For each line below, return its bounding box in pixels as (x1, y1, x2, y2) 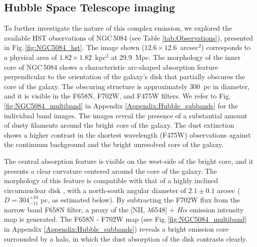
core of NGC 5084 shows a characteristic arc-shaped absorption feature (4, 61, 218, 72)
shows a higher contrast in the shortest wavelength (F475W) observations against (4, 129, 251, 140)
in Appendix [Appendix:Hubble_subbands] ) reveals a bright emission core (4, 224, 229, 234)
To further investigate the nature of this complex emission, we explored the (4, 23, 232, 33)
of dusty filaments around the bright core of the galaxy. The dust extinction (4, 120, 234, 130)
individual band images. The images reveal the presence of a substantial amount (4, 110, 248, 120)
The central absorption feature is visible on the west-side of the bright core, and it (4, 155, 254, 166)
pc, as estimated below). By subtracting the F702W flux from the (41, 195, 240, 205)
